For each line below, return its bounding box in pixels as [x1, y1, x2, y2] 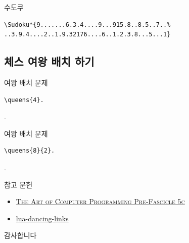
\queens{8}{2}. [4, 147, 55, 155]
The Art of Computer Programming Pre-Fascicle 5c [16, 196, 185, 207]
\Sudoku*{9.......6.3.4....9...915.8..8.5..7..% [4, 21, 171, 28]
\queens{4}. [4, 96, 44, 104]
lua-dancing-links [16, 213, 69, 223]
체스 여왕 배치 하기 [4, 54, 94, 69]
